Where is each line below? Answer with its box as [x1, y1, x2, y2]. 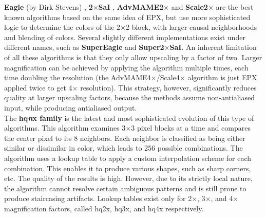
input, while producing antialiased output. [4, 102, 137, 113]
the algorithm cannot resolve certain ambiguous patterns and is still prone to [4, 183, 246, 193]
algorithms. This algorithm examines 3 [4, 122, 126, 133]
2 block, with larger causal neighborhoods [125, 22, 257, 32]
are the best [216, 2, 254, 12]
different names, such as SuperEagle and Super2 [4, 42, 164, 52]
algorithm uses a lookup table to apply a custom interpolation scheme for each [4, 152, 252, 163]
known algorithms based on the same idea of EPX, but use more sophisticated [4, 11, 251, 22]
